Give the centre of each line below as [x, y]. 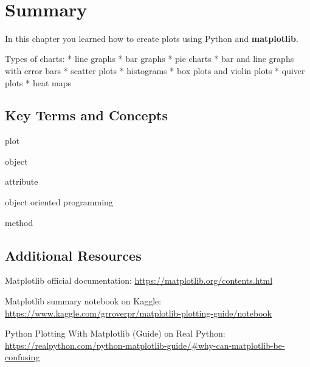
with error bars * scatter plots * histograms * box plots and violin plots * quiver [155, 70]
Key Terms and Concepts [86, 115]
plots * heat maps [38, 82]
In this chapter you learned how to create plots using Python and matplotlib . [152, 38]
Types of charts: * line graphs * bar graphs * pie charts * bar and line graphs [150, 59]
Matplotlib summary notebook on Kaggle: [83, 301]
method [19, 222]
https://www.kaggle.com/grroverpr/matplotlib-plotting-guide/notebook [138, 313]
